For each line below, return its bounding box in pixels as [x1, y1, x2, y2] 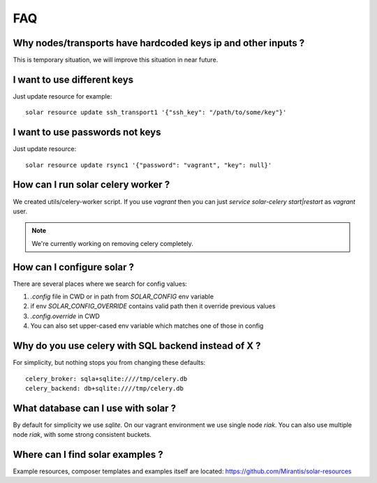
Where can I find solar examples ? [13, 449, 163, 461]
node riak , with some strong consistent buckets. [13, 431, 151, 439]
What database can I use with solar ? [13, 402, 177, 414]
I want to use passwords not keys [13, 127, 161, 138]
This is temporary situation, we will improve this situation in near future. [13, 56, 219, 64]
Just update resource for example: [13, 92, 112, 101]
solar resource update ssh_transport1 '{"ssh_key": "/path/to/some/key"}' [25, 108, 287, 117]
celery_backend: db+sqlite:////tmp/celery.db [25, 384, 184, 392]
